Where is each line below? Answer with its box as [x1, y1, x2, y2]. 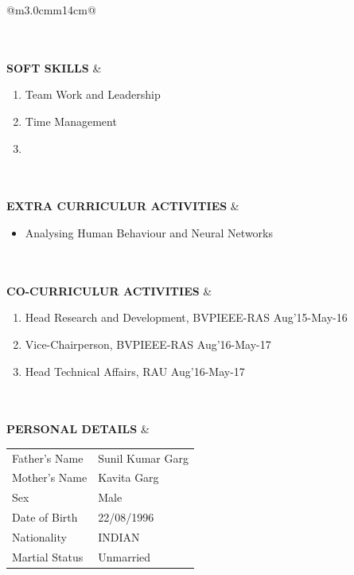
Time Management [25, 112, 117, 129]
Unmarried [98, 548, 151, 565]
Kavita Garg [98, 469, 159, 486]
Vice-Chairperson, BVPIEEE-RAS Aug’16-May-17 [25, 335, 271, 352]
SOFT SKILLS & [6, 59, 102, 76]
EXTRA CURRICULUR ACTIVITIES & [6, 198, 239, 214]
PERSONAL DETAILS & [6, 420, 150, 437]
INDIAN [98, 529, 140, 545]
